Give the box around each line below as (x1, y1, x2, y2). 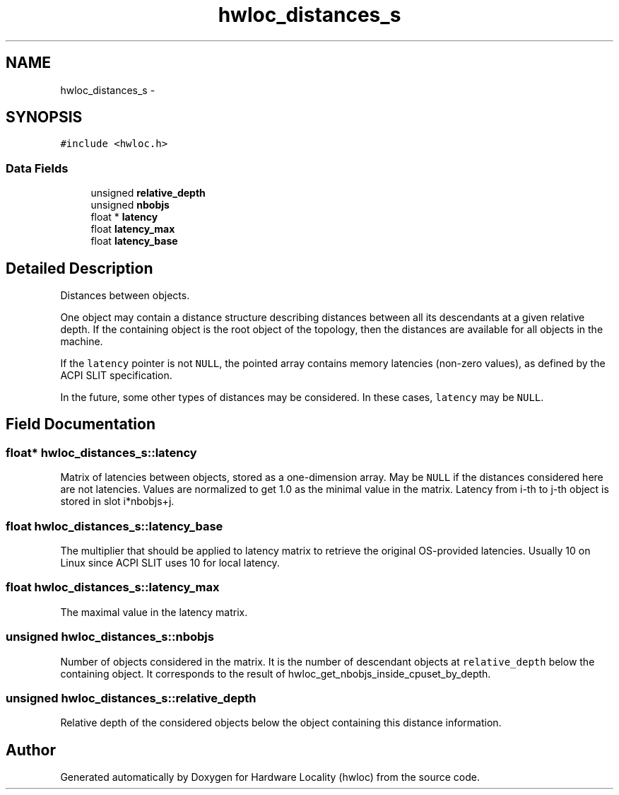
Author (6, 741, 56, 759)
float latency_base (90, 235, 178, 248)
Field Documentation (6, 415, 155, 434)
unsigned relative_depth (90, 187, 206, 199)
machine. (60, 335, 103, 348)
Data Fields (6, 161, 69, 175)
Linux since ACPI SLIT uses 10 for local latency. (60, 557, 280, 569)
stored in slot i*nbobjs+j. (60, 495, 175, 508)
